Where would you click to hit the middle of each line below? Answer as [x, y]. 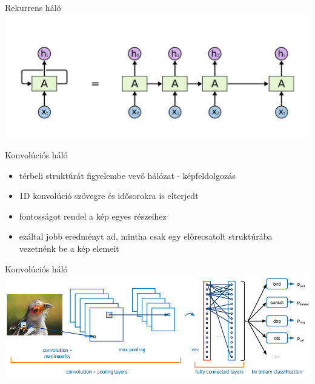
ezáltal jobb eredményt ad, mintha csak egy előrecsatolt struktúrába [146, 236]
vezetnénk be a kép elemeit [69, 248]
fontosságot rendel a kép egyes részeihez [93, 216]
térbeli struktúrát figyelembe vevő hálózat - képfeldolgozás [127, 175]
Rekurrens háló [33, 7]
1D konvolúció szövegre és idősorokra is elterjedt [109, 196]
